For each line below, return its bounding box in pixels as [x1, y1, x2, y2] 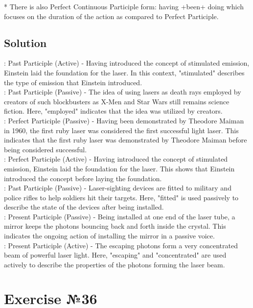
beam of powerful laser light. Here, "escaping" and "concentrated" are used [4, 250, 227, 260]
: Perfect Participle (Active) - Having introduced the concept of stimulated [4, 154, 228, 164]
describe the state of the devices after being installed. [4, 202, 164, 212]
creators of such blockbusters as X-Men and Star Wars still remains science [4, 96, 230, 106]
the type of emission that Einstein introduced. [4, 77, 142, 87]
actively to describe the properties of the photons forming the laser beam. [4, 259, 225, 269]
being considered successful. [4, 144, 87, 154]
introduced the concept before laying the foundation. [4, 173, 162, 183]
